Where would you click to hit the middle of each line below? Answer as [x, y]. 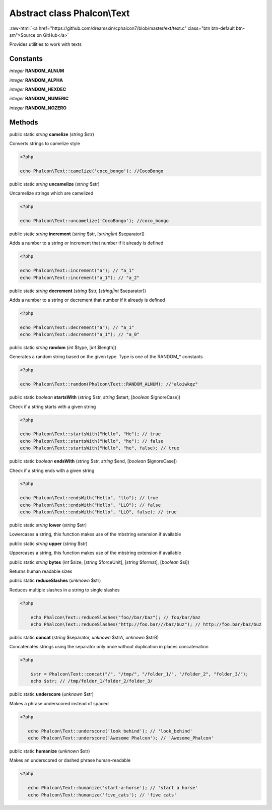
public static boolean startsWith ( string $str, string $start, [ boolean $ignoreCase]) [95, 397]
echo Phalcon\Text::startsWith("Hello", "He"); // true [90, 434]
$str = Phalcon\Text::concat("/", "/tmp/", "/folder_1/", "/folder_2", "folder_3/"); [140, 674]
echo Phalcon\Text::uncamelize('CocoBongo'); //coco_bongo [94, 221]
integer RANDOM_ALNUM [37, 71]
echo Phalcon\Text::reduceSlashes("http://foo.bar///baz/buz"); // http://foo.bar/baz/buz [146, 624]
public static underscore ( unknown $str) [52, 694]
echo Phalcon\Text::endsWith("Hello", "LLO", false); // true [98, 512]
